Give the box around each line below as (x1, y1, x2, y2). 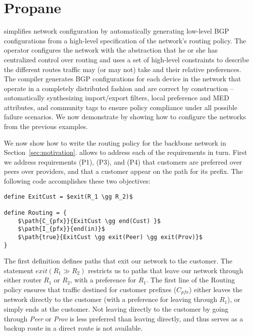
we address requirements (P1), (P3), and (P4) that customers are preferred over (4, 156, 242, 167)
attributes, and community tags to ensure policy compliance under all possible (4, 102, 237, 112)
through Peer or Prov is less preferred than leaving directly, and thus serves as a (4, 313, 243, 323)
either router (4, 275, 42, 285)
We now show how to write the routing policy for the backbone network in (4, 137, 226, 148)
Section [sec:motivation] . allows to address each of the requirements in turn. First (4, 147, 247, 157)
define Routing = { (4, 209, 67, 216)
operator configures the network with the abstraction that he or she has (4, 45, 218, 55)
